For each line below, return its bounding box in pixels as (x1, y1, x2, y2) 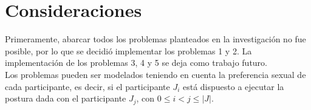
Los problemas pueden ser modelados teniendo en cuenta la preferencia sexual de (5, 68, 306, 80)
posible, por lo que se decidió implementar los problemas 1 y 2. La (5, 44, 252, 57)
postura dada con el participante (5, 92, 126, 105)
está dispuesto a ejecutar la (182, 80, 284, 92)
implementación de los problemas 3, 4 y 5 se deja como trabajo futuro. (5, 56, 267, 69)
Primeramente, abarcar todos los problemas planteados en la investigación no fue (5, 33, 306, 45)
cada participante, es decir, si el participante (5, 80, 170, 92)
